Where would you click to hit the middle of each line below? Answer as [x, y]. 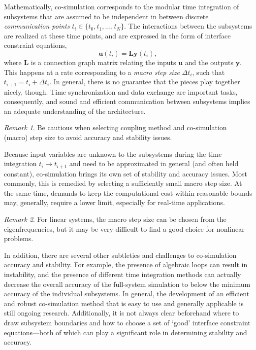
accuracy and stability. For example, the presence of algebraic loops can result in [126, 264]
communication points [37, 26]
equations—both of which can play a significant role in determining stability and [126, 332]
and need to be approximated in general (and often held [154, 163]
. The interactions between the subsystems [188, 26]
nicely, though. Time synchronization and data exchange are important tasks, [121, 91]
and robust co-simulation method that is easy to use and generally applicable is [124, 303]
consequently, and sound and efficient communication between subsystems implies [127, 101]
